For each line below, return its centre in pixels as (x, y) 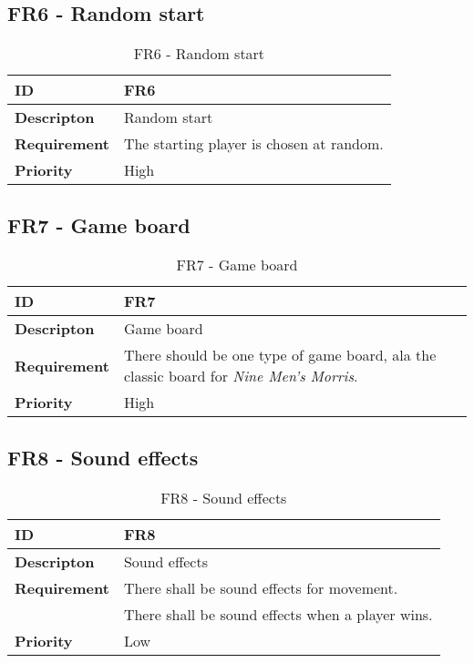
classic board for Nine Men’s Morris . (241, 376)
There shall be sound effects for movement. (261, 587)
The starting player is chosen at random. (253, 144)
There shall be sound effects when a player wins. (278, 614)
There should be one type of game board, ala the (280, 355)
